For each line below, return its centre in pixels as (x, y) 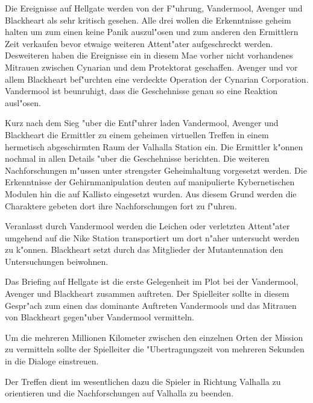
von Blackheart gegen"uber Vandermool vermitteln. (100, 317)
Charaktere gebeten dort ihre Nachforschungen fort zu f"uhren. (121, 205)
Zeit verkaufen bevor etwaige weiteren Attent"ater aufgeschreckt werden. (139, 43)
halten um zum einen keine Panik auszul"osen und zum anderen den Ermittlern (152, 32)
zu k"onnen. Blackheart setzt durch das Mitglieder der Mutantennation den (144, 249)
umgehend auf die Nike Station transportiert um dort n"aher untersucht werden (152, 237)
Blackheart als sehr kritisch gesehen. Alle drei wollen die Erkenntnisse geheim (148, 20)
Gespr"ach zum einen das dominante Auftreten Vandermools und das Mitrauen (151, 305)
